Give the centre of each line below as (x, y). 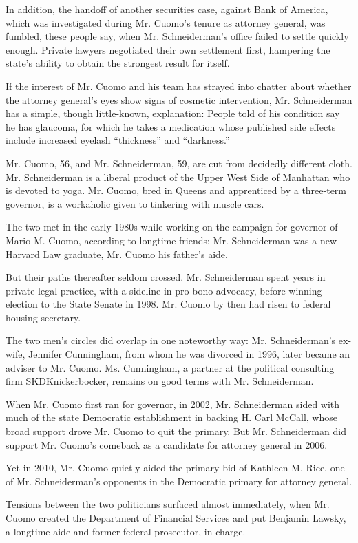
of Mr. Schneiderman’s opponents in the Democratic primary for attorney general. (179, 481)
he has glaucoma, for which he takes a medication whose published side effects (171, 126)
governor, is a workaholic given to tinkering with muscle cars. (135, 203)
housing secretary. (43, 317)
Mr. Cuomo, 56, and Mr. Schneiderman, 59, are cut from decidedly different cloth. (179, 163)
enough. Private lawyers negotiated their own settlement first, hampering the (168, 49)
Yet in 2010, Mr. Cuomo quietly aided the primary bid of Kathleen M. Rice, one (175, 468)
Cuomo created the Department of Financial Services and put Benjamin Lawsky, (176, 518)
